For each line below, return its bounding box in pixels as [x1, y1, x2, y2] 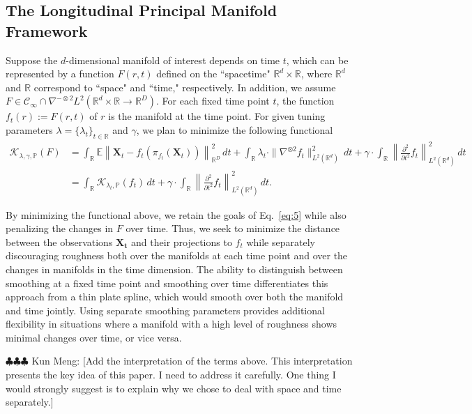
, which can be [286, 52, 349, 67]
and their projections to [131, 234, 232, 249]
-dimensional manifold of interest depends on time [66, 52, 280, 67]
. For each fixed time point [155, 93, 270, 108]
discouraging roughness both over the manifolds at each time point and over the [6, 248, 348, 263]
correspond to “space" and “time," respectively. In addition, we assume [33, 79, 336, 94]
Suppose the [6, 52, 58, 67]
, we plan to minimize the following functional [136, 122, 333, 137]
